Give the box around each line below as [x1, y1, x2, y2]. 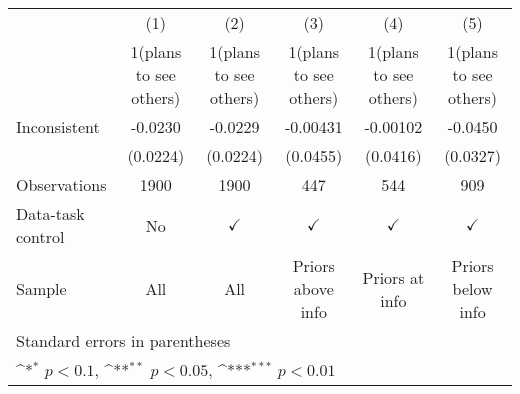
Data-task [16, 202, 85, 225]
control [16, 225, 65, 248]
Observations [16, 173, 107, 196]
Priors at [362, 265, 425, 289]
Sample [16, 277, 67, 300]
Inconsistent [16, 115, 100, 138]
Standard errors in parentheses [16, 329, 231, 352]
